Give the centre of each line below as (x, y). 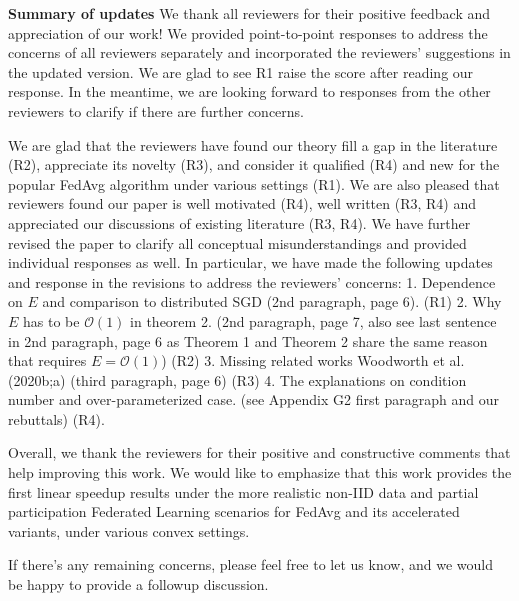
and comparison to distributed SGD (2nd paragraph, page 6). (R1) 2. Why (272, 301)
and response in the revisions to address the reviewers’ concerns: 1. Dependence (252, 281)
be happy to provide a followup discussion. (138, 584)
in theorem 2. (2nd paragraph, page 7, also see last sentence (313, 320)
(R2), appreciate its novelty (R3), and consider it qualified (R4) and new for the (254, 164)
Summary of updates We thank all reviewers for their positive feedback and (249, 13)
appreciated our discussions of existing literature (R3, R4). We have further (239, 222)
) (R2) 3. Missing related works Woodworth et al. (313, 360)
